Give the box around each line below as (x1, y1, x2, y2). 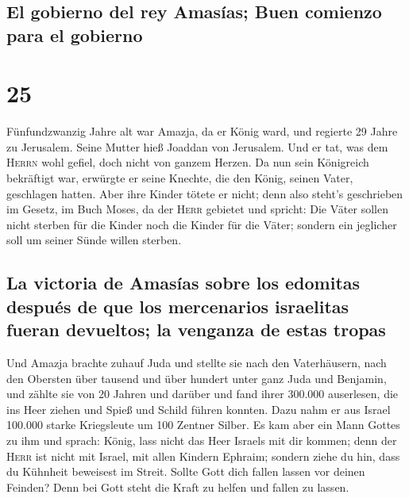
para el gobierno (6, 22, 143, 47)
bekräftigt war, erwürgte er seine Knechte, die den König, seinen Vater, (6, 170, 353, 186)
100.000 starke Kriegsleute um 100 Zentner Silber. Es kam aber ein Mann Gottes (6, 416, 400, 433)
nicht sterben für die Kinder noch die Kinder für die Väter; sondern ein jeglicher (6, 216, 397, 232)
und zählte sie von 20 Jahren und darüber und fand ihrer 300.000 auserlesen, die (6, 385, 399, 402)
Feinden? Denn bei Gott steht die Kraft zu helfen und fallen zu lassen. (6, 478, 349, 495)
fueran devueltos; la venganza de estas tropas (6, 317, 386, 342)
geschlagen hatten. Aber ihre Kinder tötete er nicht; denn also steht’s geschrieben (6, 185, 403, 201)
